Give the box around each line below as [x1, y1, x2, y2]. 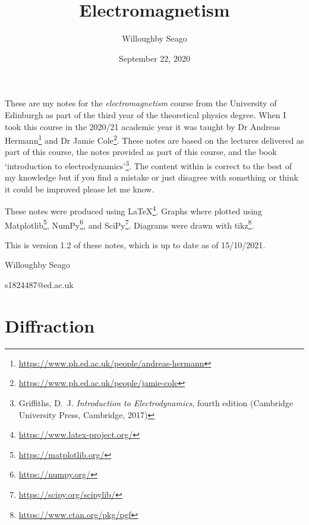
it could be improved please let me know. [5, 182, 154, 195]
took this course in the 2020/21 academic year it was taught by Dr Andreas [5, 120, 280, 132]
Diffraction [5, 313, 95, 337]
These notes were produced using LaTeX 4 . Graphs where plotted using [5, 203, 262, 217]
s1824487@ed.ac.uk [5, 279, 74, 291]
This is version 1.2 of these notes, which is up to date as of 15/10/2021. [5, 238, 266, 251]
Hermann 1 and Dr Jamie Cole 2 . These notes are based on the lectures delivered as [5, 132, 304, 146]
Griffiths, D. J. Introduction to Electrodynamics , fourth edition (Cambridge [18, 396, 294, 409]
